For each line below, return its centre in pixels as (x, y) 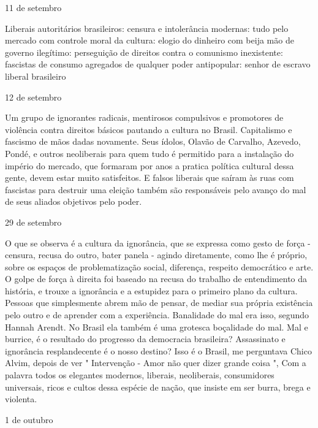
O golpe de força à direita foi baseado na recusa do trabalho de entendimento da (156, 279)
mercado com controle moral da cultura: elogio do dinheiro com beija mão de (150, 40)
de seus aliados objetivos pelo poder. (74, 201)
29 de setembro (33, 222)
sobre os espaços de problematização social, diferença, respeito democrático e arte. (159, 266)
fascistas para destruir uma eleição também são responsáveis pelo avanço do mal (156, 189)
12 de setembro (33, 97)
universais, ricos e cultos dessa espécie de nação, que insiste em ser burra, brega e (158, 387)
